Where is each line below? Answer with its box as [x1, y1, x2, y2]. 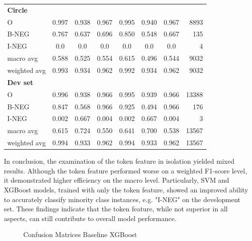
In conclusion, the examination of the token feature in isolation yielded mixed [4, 156, 235, 166]
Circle [7, 4, 28, 15]
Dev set [7, 77, 33, 87]
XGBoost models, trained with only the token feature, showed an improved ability [4, 184, 248, 194]
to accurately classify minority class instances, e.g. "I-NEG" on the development [4, 194, 241, 204]
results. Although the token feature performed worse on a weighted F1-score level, [4, 165, 247, 175]
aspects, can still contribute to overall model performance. [4, 213, 176, 223]
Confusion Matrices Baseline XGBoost [23, 229, 137, 240]
